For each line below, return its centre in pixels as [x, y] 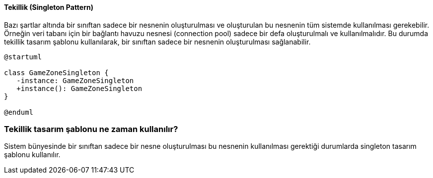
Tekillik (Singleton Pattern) [49, 7]
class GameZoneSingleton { [56, 72]
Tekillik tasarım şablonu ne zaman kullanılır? [91, 129]
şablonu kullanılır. [32, 155]
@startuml [23, 57]
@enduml [19, 112]
